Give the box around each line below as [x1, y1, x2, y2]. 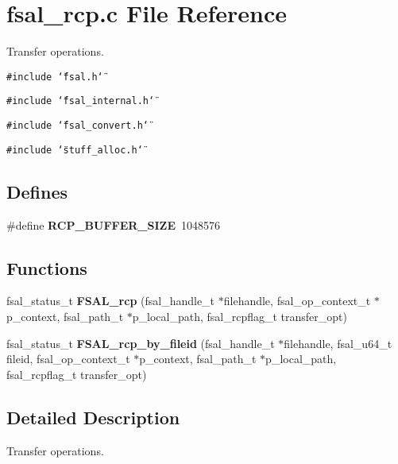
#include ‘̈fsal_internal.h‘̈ [6, 95, 155, 107]
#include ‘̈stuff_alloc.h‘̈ [6, 144, 143, 156]
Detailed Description [6, 404, 180, 429]
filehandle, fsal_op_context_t [223, 292, 371, 309]
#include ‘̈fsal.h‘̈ [6, 71, 103, 83]
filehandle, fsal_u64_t [284, 334, 392, 351]
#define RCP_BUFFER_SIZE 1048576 [6, 216, 220, 233]
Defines [6, 179, 68, 203]
